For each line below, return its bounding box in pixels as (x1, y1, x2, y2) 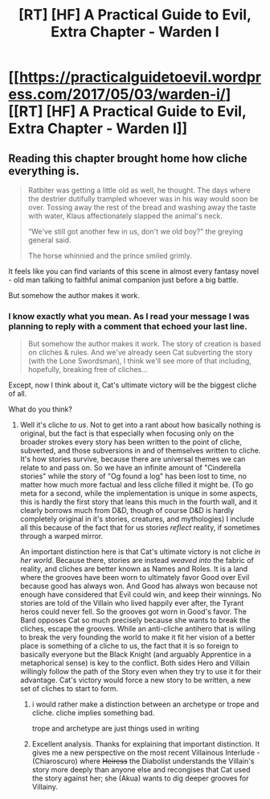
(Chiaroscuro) (31, 756, 78, 766)
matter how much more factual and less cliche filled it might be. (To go (19, 480, 254, 490)
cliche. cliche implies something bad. (31, 708, 155, 718)
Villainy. (31, 782, 59, 792)
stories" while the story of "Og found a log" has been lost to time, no (19, 471, 247, 481)
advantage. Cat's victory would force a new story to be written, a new (19, 675, 252, 685)
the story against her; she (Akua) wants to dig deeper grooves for (31, 773, 249, 783)
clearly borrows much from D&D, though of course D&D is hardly (19, 506, 235, 515)
